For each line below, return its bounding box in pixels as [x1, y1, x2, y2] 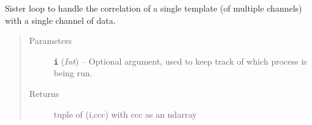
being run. [53, 66, 93, 79]
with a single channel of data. [5, 13, 116, 26]
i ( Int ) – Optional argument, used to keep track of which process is [53, 54, 307, 67]
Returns [29, 87, 59, 100]
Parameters [29, 34, 72, 47]
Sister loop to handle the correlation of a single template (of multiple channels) [5, 2, 302, 14]
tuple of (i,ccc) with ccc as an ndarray [53, 107, 197, 120]
